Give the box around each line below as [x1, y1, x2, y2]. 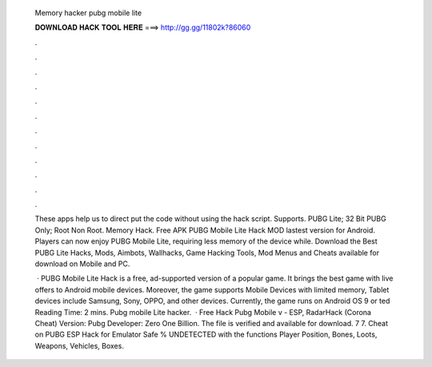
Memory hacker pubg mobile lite [34, 8, 142, 18]
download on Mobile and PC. [34, 259, 130, 268]
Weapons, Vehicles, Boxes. [34, 341, 124, 350]
